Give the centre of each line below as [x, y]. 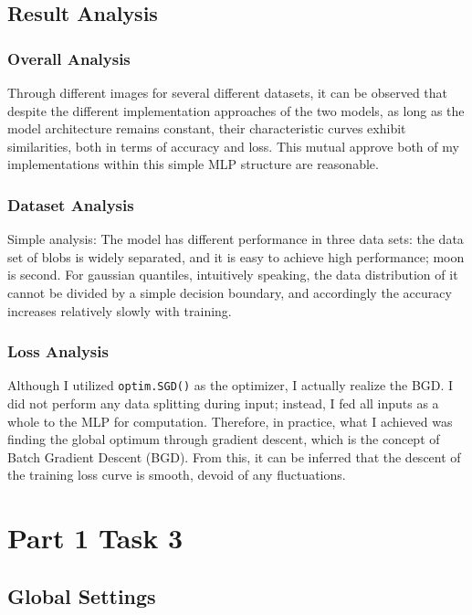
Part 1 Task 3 [95, 538]
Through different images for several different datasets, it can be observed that [228, 92]
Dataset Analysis [71, 204]
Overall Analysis [69, 58]
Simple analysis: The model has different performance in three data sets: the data [236, 239]
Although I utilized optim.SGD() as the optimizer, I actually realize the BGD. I [231, 385]
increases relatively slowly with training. [120, 310]
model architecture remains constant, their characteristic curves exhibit [207, 128]
